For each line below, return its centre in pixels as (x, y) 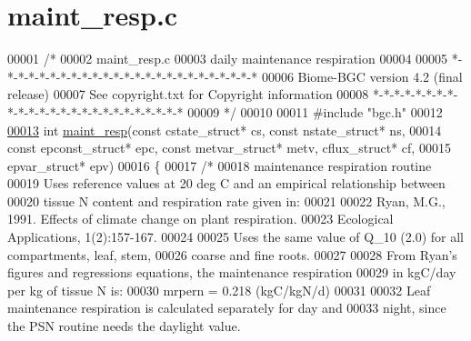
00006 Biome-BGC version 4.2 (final (362, 76)
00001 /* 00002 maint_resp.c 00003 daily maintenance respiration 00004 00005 (228, 59)
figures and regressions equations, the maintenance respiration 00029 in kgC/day (232, 272)
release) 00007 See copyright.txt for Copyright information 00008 (188, 94)
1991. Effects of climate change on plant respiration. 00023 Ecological (200, 219)
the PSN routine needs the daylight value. (124, 326)
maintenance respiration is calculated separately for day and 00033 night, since (227, 308)
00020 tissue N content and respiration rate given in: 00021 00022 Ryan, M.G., (226, 201)
